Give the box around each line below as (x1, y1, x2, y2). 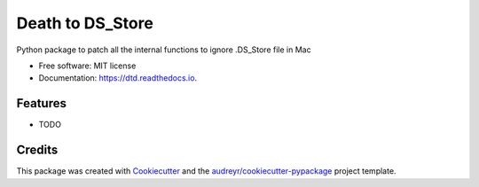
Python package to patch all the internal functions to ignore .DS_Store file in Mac (16, 44, 311, 55)
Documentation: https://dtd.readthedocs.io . (38, 73, 198, 83)
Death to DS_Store (16, 13, 154, 33)
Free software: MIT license (38, 60, 137, 71)
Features (16, 96, 67, 111)
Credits (16, 143, 59, 158)
